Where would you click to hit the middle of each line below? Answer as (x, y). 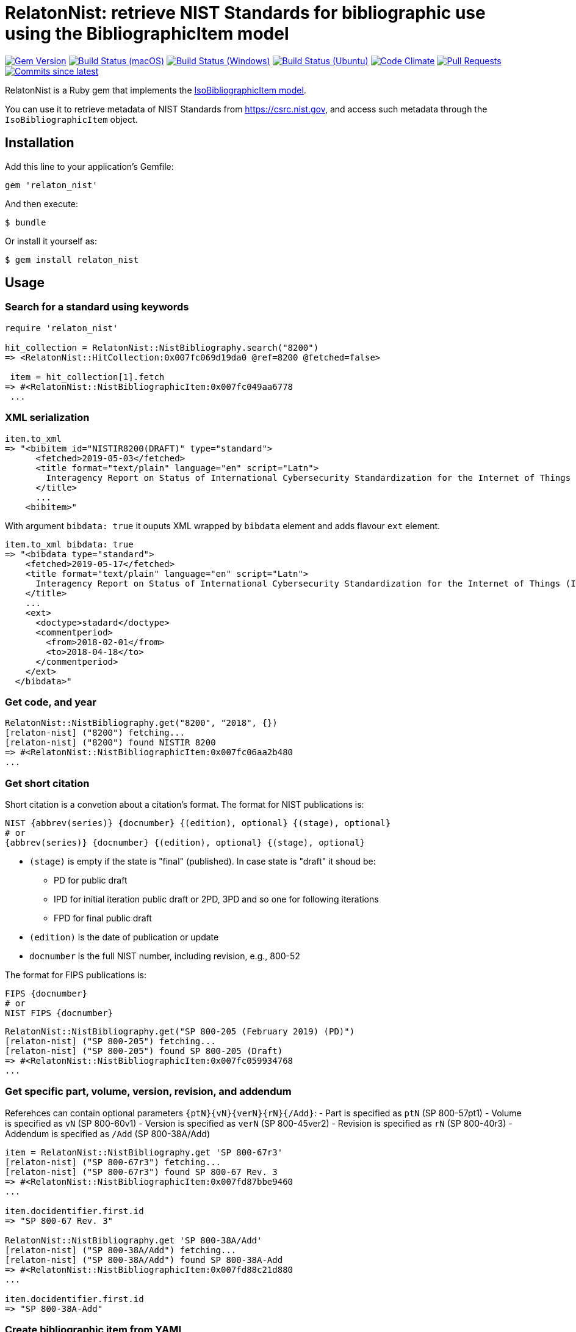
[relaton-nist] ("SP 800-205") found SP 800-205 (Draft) (144, 1051)
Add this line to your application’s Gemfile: (89, 166)
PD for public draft (91, 880)
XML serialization (47, 418)
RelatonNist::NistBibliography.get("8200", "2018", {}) (141, 723)
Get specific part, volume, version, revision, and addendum (148, 1092)
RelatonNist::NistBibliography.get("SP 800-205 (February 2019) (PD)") (180, 1032)
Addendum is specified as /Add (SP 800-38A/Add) (108, 1133)
